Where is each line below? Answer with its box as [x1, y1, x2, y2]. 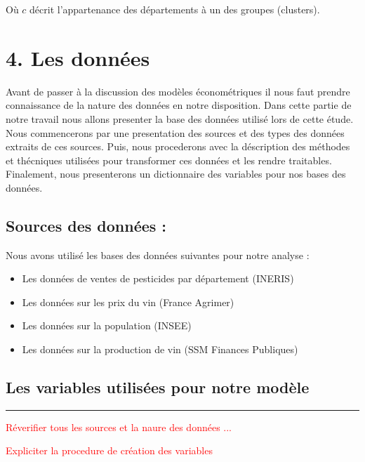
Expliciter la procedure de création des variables [6, 443, 213, 458]
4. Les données [6, 43, 150, 72]
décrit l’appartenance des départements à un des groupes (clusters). [29, 2, 320, 16]
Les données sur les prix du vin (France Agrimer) [22, 294, 234, 309]
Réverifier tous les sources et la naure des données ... [6, 419, 232, 434]
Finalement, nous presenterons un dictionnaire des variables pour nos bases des [6, 166, 346, 181]
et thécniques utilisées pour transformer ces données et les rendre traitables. [6, 152, 332, 167]
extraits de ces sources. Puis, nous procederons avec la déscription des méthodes [6, 139, 350, 154]
